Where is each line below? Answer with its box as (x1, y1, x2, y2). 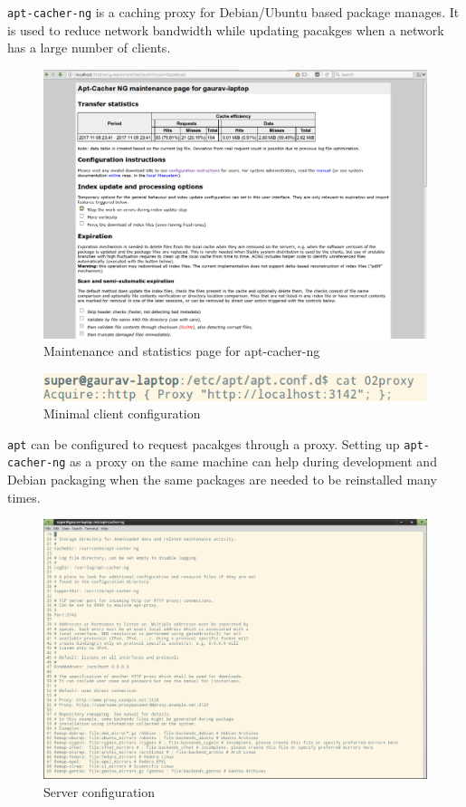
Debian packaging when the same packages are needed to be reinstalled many (7, 470, 437, 489)
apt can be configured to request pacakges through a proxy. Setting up (7, 434, 400, 453)
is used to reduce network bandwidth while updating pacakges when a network (7, 20, 444, 39)
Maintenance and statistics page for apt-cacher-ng (43, 341, 320, 360)
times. (7, 487, 41, 506)
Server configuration (43, 782, 156, 801)
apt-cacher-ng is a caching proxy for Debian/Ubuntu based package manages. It (7, 3, 460, 21)
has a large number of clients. (7, 38, 171, 57)
